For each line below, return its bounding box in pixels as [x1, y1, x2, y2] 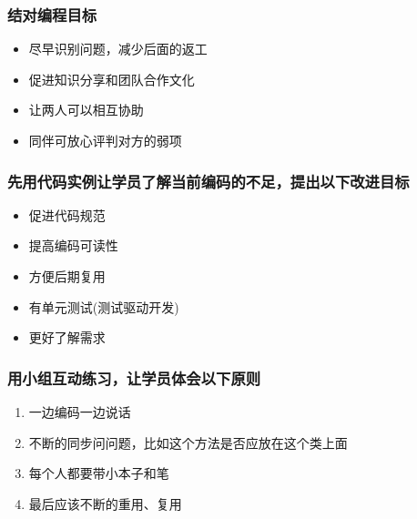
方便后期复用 [28, 267, 106, 285]
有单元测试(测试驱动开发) [28, 297, 179, 316]
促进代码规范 [28, 205, 106, 224]
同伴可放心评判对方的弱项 [28, 131, 182, 149]
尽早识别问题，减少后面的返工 [28, 39, 208, 58]
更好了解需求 [28, 328, 106, 347]
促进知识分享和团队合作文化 [28, 69, 195, 88]
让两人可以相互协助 [28, 100, 144, 119]
